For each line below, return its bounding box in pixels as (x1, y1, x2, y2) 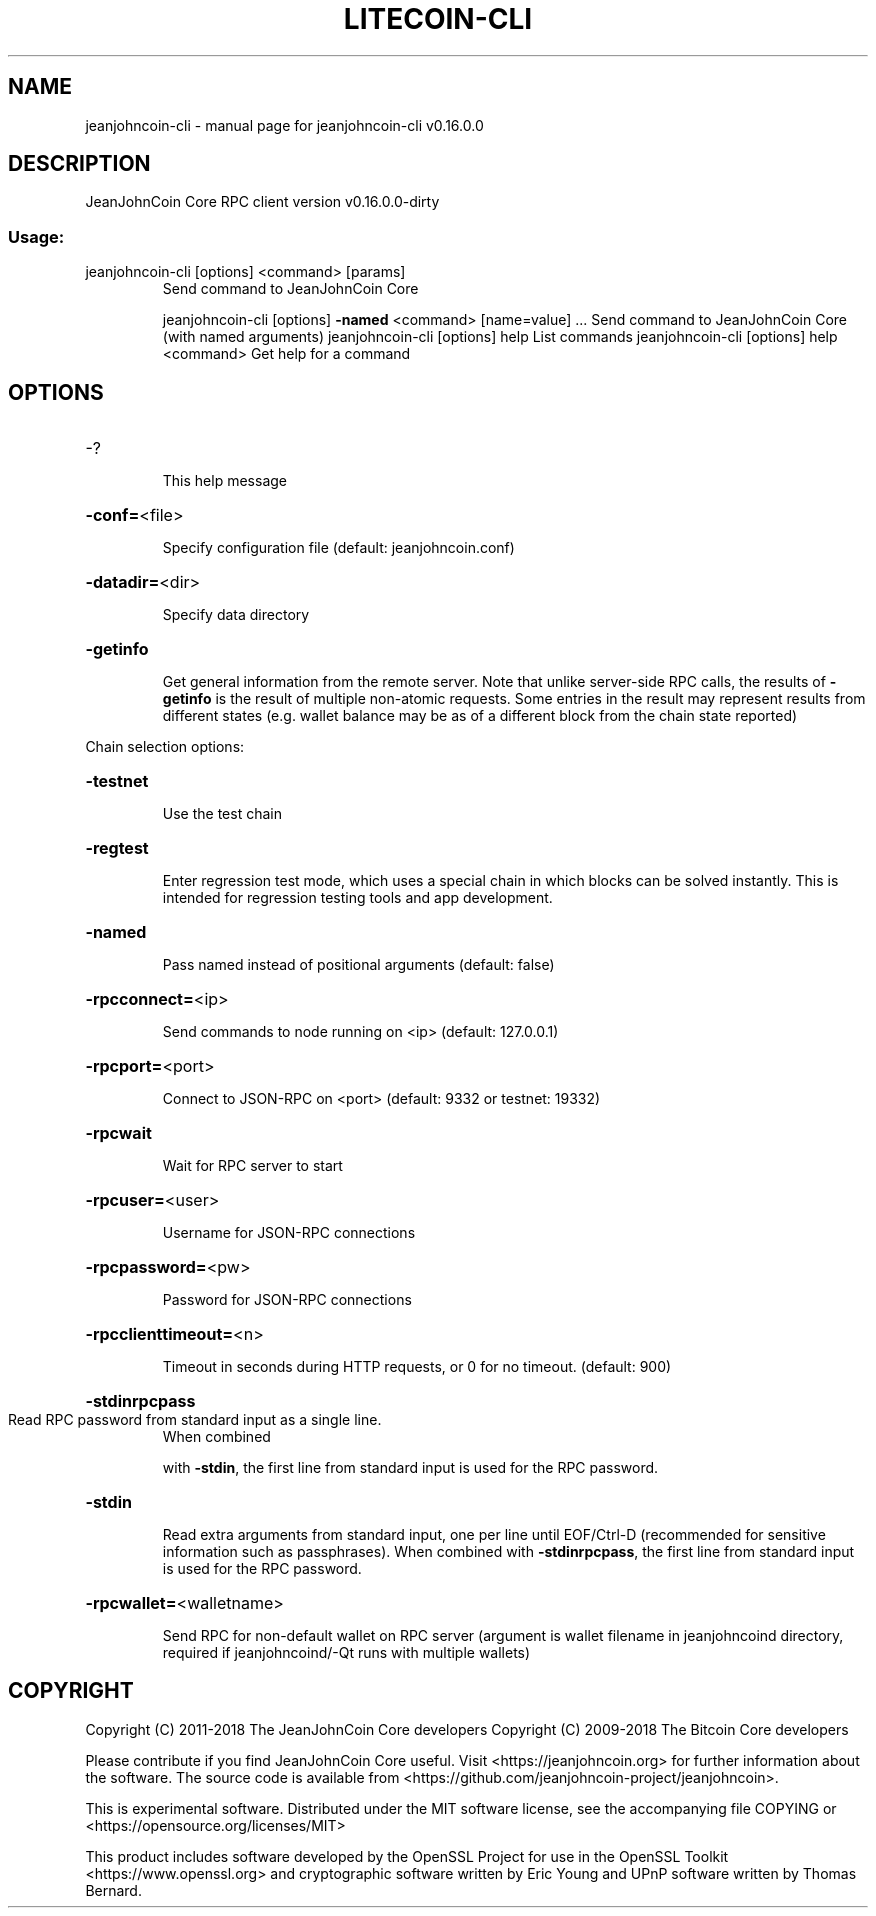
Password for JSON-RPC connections (162, 1291, 412, 1309)
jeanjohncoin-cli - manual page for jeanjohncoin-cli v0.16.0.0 (85, 116, 484, 134)
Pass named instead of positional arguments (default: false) (162, 956, 555, 974)
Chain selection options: (85, 738, 245, 756)
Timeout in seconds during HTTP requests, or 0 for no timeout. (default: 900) (162, 1358, 672, 1376)
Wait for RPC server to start (162, 1157, 343, 1175)
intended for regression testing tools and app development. (162, 889, 553, 907)
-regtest (85, 838, 149, 859)
